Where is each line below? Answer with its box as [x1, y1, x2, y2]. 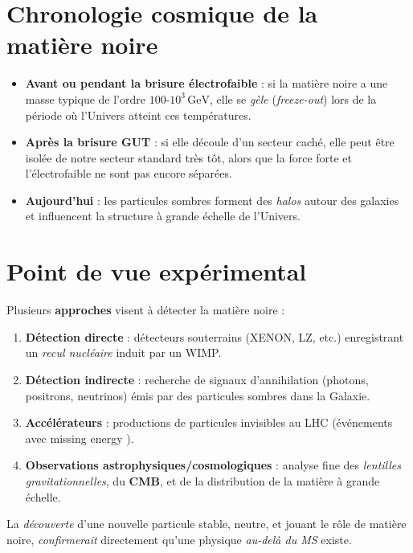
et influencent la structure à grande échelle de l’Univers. [25, 207, 301, 224]
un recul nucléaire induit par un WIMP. [25, 344, 222, 361]
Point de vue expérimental [6, 255, 307, 288]
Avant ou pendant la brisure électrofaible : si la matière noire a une [25, 75, 388, 92]
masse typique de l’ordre [25, 90, 145, 107]
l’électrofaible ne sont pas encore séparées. [25, 165, 232, 182]
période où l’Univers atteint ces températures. [25, 106, 251, 123]
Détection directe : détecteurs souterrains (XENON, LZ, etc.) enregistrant [25, 328, 404, 345]
